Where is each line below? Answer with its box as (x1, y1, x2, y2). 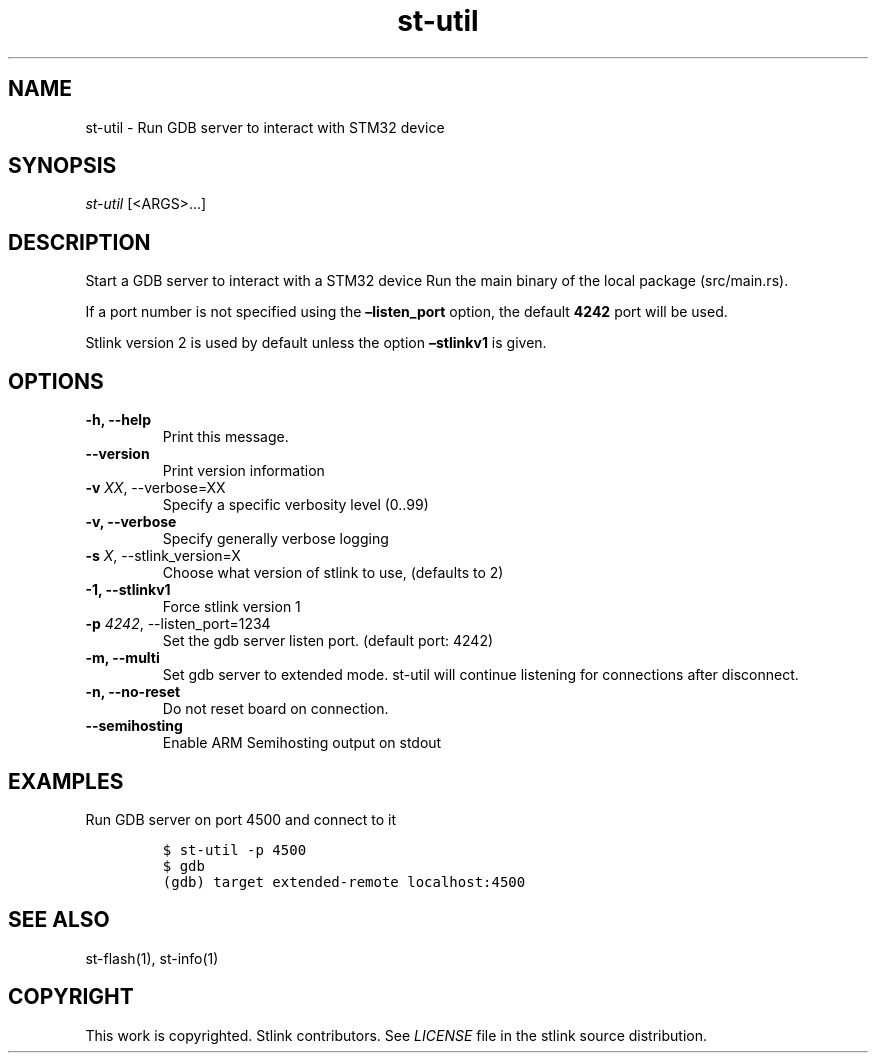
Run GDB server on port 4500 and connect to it (85, 810, 397, 828)
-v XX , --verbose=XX (85, 479, 226, 497)
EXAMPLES (8, 768, 124, 794)
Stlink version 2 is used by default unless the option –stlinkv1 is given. (85, 334, 547, 352)
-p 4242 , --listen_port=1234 (85, 615, 271, 633)
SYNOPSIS (8, 153, 117, 179)
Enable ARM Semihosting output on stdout (162, 734, 442, 752)
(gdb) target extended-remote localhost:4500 (162, 873, 526, 890)
